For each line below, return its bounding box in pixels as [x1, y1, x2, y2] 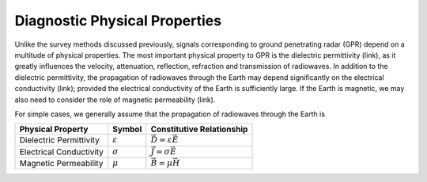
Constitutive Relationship [150, 123, 248, 135]
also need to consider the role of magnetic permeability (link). [14, 95, 216, 104]
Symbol [111, 123, 142, 135]
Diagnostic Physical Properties [14, 12, 221, 29]
